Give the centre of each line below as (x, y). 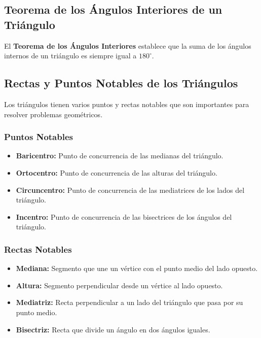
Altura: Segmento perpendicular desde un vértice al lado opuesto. (119, 285)
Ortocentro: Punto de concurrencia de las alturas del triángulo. (117, 172)
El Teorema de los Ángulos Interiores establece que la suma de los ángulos (128, 45)
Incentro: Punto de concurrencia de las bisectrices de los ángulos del (124, 216)
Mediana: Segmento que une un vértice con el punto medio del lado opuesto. (137, 268)
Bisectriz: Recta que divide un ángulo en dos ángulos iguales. (113, 329)
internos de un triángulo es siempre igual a (70, 56)
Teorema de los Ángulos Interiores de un (113, 9)
